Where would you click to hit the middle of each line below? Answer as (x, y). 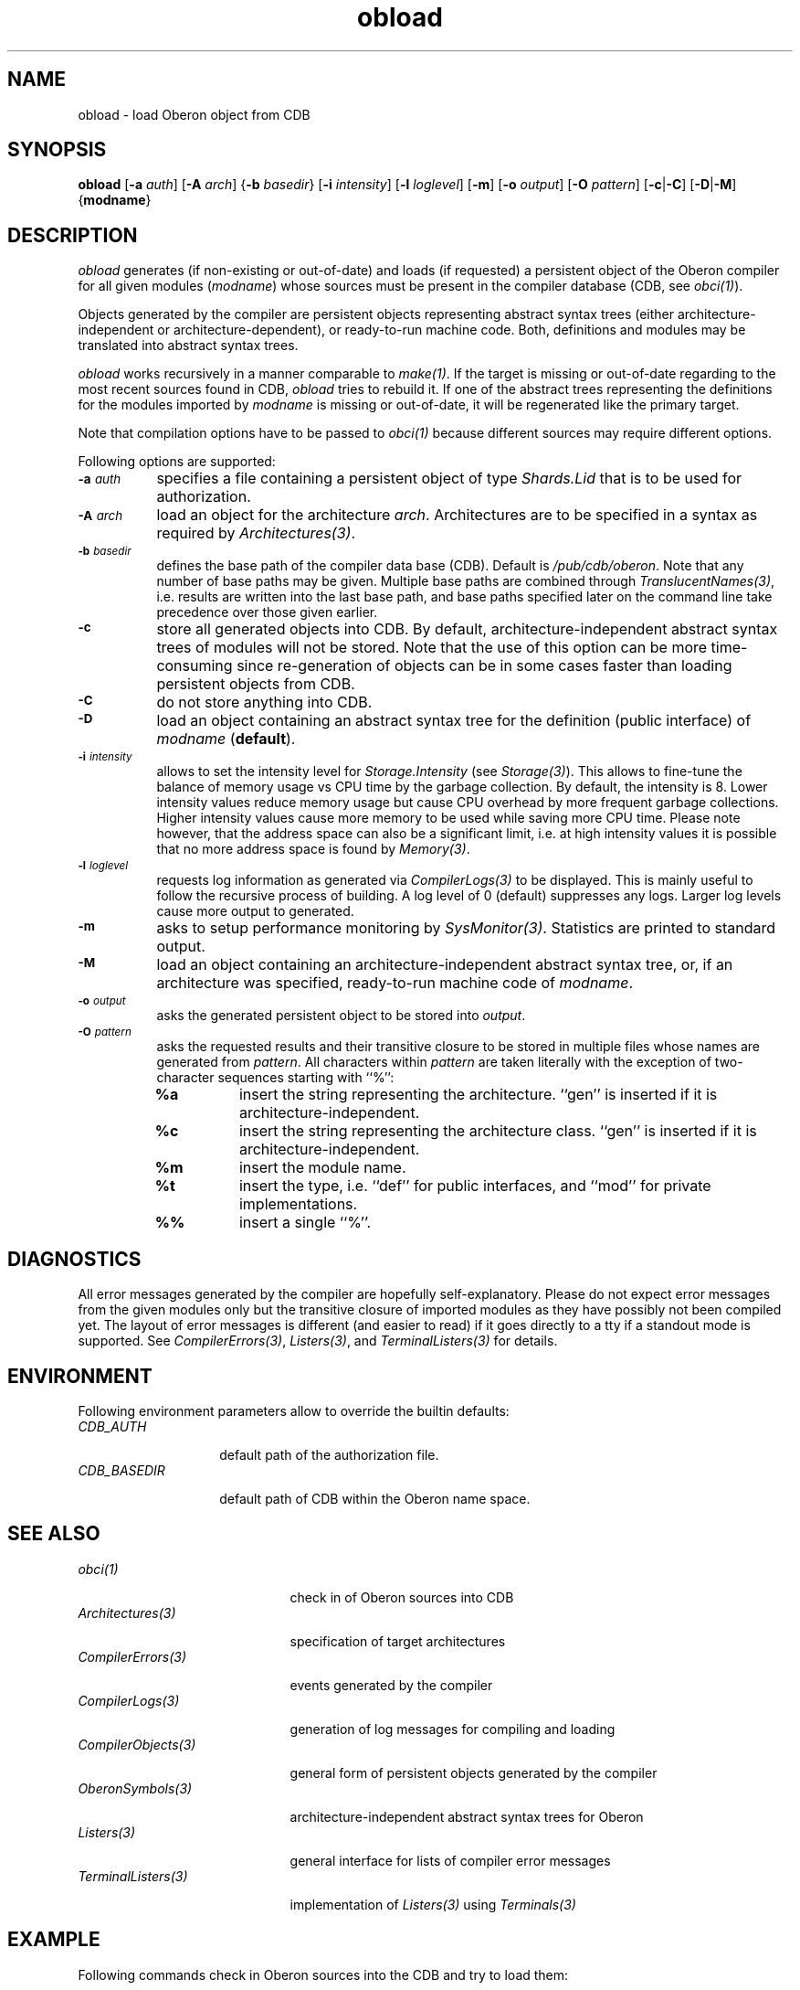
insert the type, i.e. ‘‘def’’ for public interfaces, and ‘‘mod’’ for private (475, 1186)
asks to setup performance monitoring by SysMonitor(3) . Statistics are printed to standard (466, 928)
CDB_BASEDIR (121, 1470)
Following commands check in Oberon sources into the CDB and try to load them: (323, 1974)
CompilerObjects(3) (137, 1744)
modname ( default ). (226, 739)
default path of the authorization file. (329, 1454)
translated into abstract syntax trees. (188, 346)
